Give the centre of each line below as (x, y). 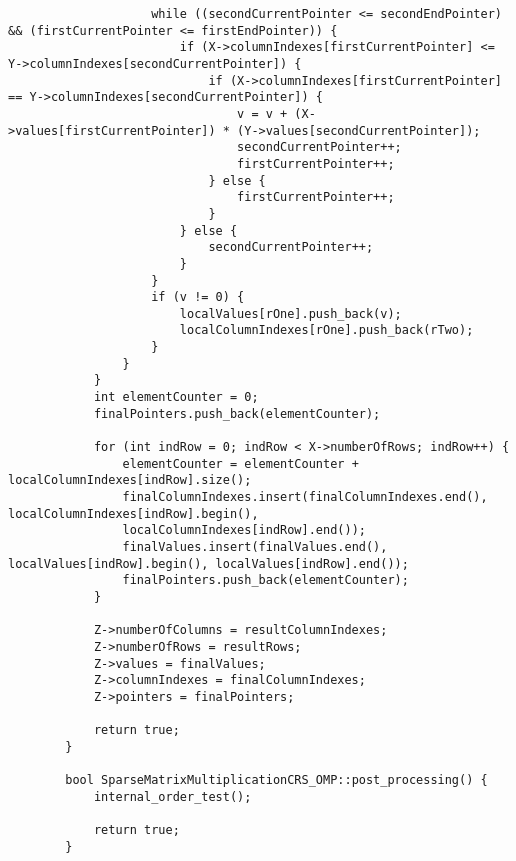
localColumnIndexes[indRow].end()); (244, 530)
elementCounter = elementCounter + (240, 463)
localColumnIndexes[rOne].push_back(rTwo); (326, 330)
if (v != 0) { (198, 297)
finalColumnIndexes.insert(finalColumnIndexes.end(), (305, 497)
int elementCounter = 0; (176, 397)
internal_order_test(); (172, 796)
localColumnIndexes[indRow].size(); (130, 480)
